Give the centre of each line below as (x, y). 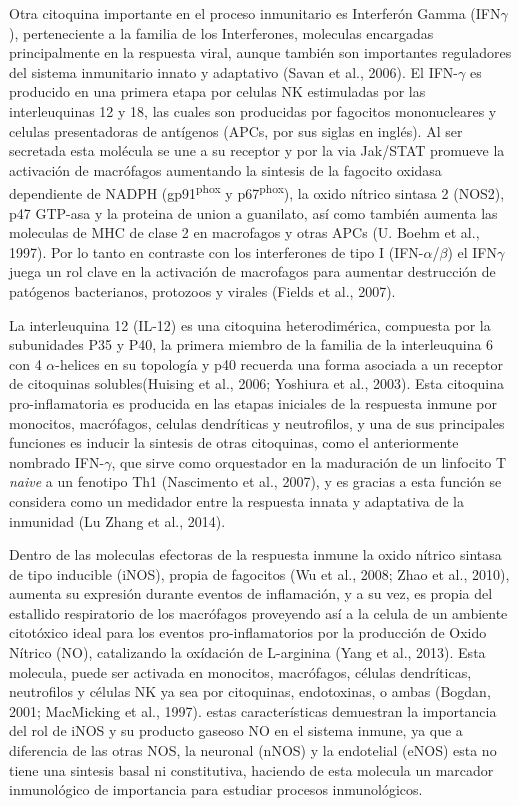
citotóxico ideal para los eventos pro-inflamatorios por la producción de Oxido (248, 632)
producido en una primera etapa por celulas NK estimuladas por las (217, 91)
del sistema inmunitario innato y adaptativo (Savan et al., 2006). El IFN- (233, 71)
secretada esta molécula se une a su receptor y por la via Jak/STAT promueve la (257, 150)
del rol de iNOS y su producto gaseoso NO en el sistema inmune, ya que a (236, 730)
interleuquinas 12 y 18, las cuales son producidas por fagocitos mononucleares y (253, 110)
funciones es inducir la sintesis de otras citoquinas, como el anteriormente (234, 442)
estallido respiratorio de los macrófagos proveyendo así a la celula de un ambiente (258, 612)
